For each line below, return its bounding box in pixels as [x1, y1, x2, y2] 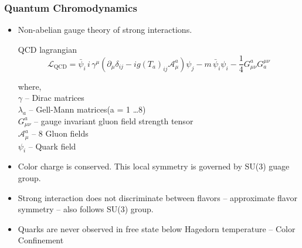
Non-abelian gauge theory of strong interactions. [18, 23, 192, 36]
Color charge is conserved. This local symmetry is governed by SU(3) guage [18, 160, 290, 172]
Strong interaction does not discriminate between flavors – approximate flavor [18, 191, 297, 203]
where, [18, 80, 42, 92]
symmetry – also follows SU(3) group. [18, 203, 154, 215]
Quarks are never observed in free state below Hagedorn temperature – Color [18, 222, 296, 235]
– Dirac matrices [25, 91, 84, 104]
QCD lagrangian [18, 43, 77, 55]
